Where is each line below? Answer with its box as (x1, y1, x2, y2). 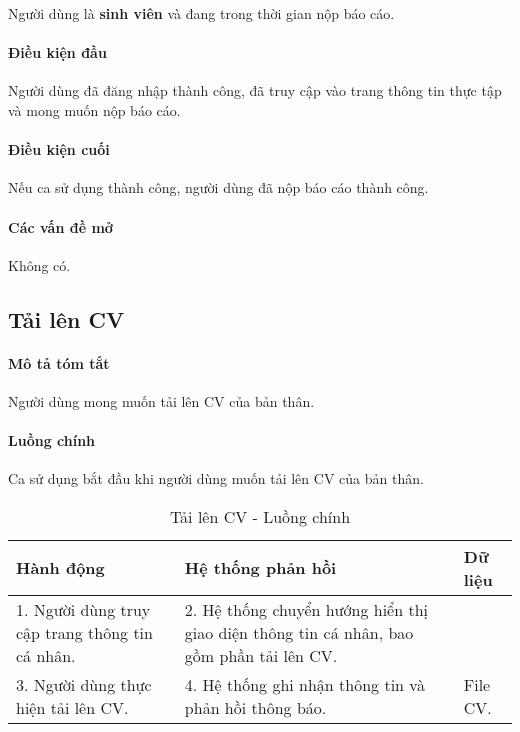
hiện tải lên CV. (16, 695, 129, 719)
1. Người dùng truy (16, 597, 151, 621)
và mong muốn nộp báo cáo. (8, 99, 181, 120)
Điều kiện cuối (8, 139, 110, 160)
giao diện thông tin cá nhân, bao (184, 620, 414, 644)
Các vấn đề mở (8, 216, 113, 237)
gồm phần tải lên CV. (184, 643, 338, 667)
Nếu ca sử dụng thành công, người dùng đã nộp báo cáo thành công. (8, 177, 429, 198)
